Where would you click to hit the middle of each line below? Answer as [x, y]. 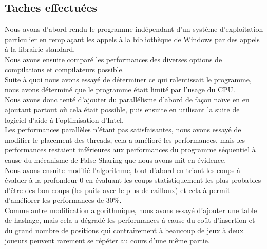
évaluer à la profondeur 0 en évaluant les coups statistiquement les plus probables [133, 180]
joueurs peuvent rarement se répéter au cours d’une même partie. [107, 240]
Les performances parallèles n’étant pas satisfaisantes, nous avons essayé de [123, 130]
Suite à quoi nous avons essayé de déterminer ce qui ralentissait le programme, [128, 79]
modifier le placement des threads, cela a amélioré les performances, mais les [125, 139]
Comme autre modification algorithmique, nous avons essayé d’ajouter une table [131, 210]
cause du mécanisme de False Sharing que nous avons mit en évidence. [116, 159]
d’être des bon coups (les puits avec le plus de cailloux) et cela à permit [118, 190]
